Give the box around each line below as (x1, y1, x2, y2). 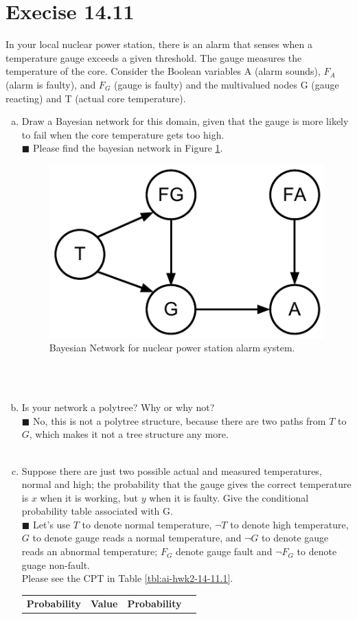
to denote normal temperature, (82, 517, 212, 531)
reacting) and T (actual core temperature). (5, 91, 186, 105)
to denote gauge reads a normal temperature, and (32, 530, 242, 545)
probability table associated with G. (21, 504, 173, 518)
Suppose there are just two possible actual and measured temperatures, (21, 463, 322, 478)
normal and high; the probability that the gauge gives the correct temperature (21, 477, 352, 491)
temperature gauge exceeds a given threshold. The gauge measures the (5, 50, 302, 65)
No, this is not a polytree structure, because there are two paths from (33, 413, 326, 428)
